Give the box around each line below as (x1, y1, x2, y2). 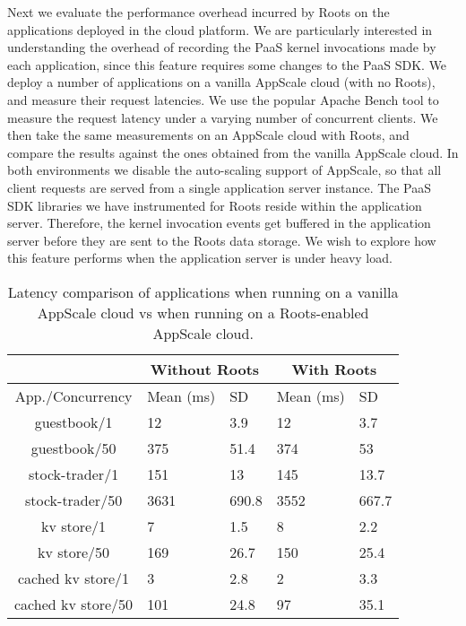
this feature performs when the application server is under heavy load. (7, 248, 393, 267)
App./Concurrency (14, 385, 133, 406)
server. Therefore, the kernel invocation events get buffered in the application (7, 213, 431, 232)
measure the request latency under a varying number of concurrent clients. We (7, 108, 438, 126)
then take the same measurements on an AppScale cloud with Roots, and (7, 126, 410, 144)
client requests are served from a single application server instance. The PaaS (7, 178, 431, 196)
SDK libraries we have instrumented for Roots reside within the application (7, 196, 422, 214)
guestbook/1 (34, 411, 113, 432)
